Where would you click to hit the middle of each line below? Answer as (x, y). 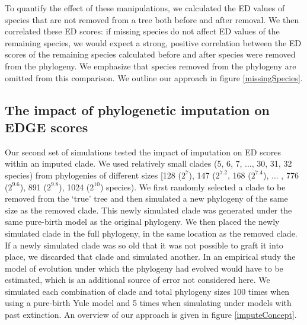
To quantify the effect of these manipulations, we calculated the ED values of (145, 8)
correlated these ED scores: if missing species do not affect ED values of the (142, 31)
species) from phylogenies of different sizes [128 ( (93, 175)
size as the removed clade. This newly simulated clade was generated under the (148, 210)
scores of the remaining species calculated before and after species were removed (150, 54)
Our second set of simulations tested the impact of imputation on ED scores (143, 152)
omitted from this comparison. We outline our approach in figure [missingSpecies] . (154, 77)
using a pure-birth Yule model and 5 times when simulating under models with (148, 303)
